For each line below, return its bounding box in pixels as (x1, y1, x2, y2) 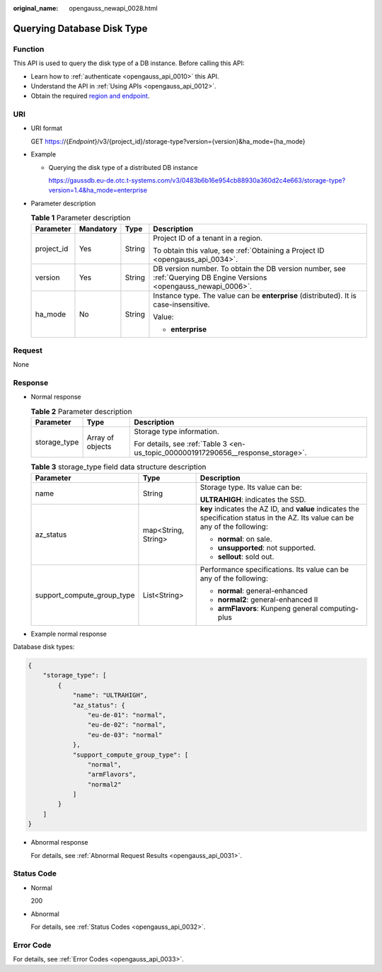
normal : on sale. (217, 534, 272, 544)
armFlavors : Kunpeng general (217, 603, 318, 613)
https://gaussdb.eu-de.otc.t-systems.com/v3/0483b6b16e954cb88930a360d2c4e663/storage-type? (48, 176, 346, 185)
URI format (30, 124, 63, 132)
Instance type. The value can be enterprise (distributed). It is (153, 290, 357, 300)
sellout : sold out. (217, 551, 274, 561)
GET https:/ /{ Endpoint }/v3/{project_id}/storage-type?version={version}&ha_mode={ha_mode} (30, 137, 306, 145)
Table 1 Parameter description (30, 213, 131, 223)
